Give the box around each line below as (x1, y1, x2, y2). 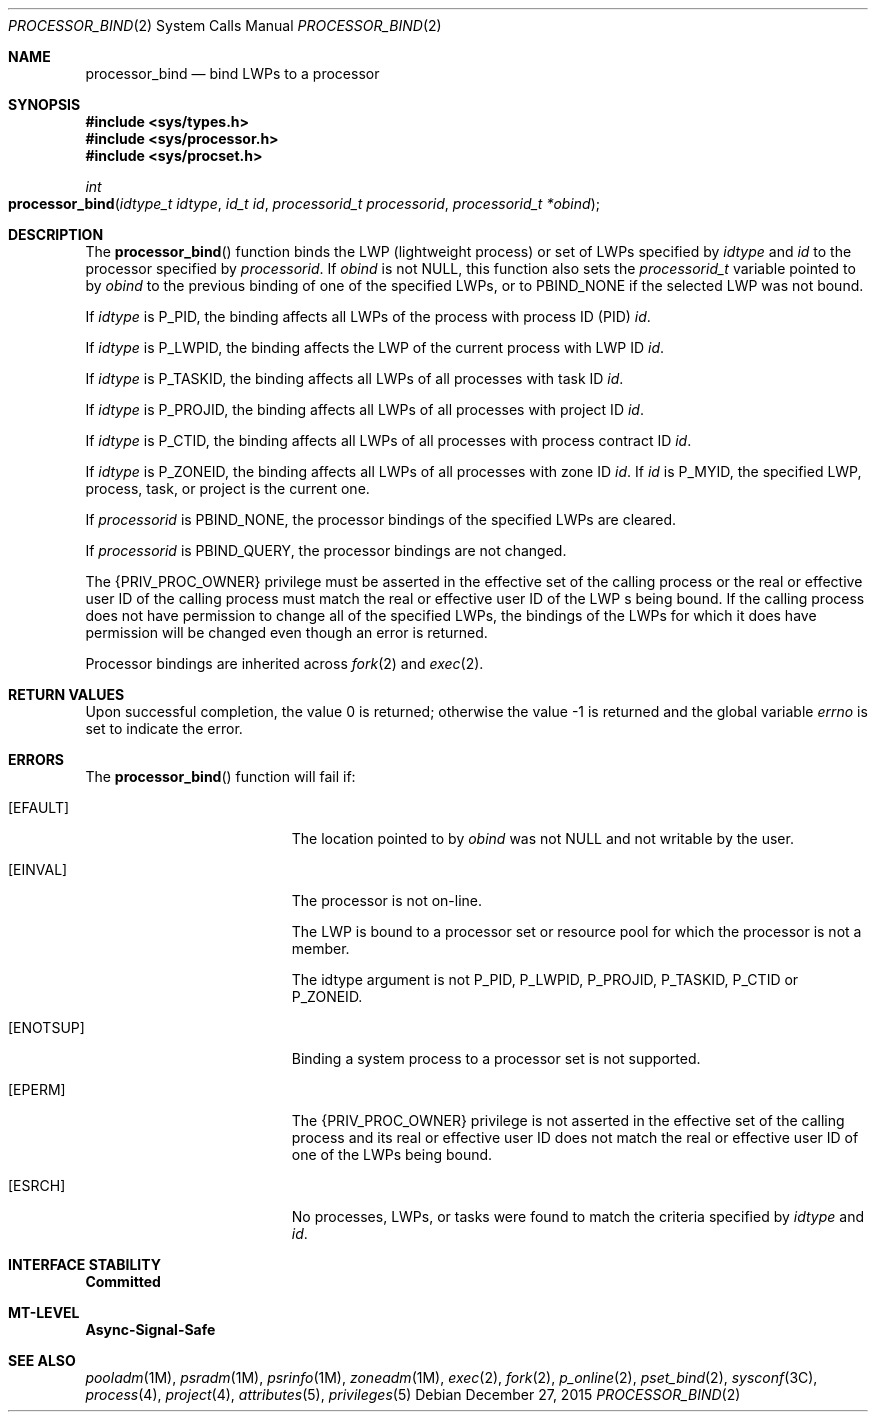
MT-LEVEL (8, 1304, 80, 1321)
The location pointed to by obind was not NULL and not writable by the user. (291, 830, 794, 847)
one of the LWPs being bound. (291, 1146, 493, 1163)
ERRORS (8, 751, 65, 768)
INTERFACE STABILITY (8, 1256, 161, 1273)
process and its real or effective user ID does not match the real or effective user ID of (291, 1129, 859, 1146)
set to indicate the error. (85, 720, 243, 737)
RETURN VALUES (8, 686, 125, 703)
